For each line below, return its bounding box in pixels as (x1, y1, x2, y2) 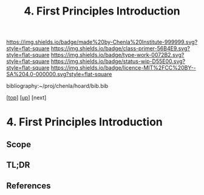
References (6, 180, 51, 191)
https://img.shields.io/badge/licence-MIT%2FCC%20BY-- (50, 64, 196, 71)
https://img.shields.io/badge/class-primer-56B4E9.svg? (50, 45, 190, 52)
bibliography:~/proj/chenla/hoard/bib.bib (6, 82, 109, 90)
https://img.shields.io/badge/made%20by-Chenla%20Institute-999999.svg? (6, 38, 198, 46)
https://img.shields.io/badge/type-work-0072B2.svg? (50, 51, 185, 59)
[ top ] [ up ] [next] (6, 94, 47, 101)
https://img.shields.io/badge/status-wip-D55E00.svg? (50, 58, 186, 65)
